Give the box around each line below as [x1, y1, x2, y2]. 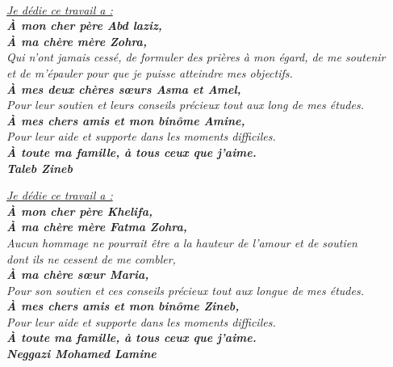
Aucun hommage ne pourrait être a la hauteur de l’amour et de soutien [6, 234, 357, 251]
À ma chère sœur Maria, [6, 266, 149, 283]
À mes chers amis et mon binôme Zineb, [6, 297, 240, 314]
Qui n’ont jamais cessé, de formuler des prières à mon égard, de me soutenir [6, 49, 386, 65]
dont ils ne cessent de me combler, [6, 250, 176, 267]
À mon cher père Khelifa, [6, 202, 153, 219]
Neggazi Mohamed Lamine [6, 345, 157, 362]
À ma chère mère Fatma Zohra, [6, 218, 187, 235]
